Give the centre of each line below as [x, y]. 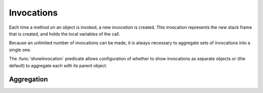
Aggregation [28, 80]
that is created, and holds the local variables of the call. [65, 34]
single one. [20, 50]
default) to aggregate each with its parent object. [58, 65]
